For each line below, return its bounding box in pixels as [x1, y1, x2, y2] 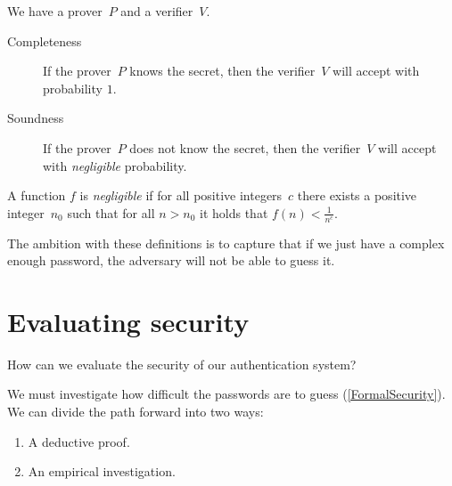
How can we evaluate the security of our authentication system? [7, 354, 357, 373]
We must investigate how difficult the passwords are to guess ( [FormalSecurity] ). [7, 385, 446, 403]
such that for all [67, 203, 155, 222]
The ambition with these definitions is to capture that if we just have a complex [7, 233, 445, 252]
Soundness [7, 109, 64, 127]
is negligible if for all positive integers [79, 186, 283, 205]
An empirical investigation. [28, 462, 176, 481]
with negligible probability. [43, 156, 187, 174]
